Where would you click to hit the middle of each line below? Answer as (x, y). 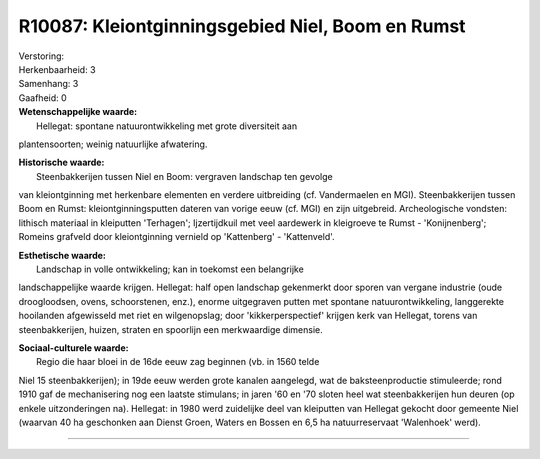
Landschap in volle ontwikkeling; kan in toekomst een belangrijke (170, 269)
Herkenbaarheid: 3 (57, 69)
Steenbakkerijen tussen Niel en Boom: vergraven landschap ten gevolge (185, 176)
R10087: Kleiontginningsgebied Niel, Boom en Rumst (242, 26)
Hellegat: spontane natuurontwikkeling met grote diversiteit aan (167, 126)
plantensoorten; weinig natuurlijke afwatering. (113, 144)
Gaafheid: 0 (42, 97)
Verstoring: (41, 56)
